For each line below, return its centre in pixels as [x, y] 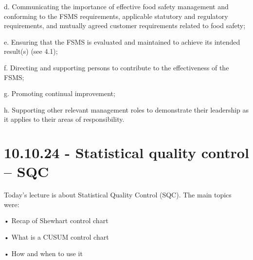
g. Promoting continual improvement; [60, 93]
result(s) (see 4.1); [31, 51]
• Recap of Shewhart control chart [56, 220]
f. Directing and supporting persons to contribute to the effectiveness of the [117, 67]
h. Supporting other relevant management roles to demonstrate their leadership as [126, 109]
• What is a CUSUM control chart [56, 237]
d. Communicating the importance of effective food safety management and [116, 6]
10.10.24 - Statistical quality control [126, 153]
